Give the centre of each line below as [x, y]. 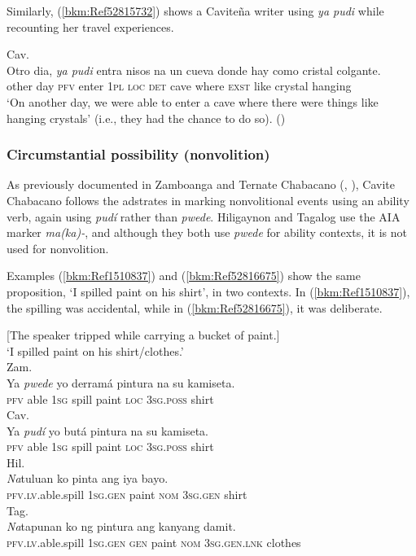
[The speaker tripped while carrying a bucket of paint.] [143, 335]
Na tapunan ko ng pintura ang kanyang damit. [121, 526]
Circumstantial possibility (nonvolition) [138, 154]
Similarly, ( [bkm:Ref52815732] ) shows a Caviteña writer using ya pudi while [195, 11]
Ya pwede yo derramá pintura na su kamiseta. [121, 382]
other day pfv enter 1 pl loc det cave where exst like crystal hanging [179, 86]
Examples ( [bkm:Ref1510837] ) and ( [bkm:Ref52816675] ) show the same [184, 276]
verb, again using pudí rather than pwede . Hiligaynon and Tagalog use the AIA [204, 216]
